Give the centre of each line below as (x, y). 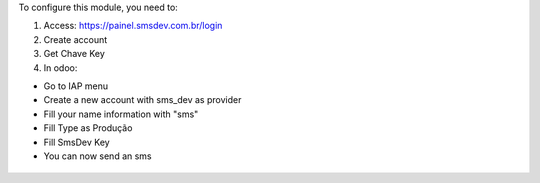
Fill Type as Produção (88, 128)
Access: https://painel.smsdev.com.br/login (133, 26)
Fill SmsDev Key (76, 142)
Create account (75, 39)
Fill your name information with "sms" (121, 114)
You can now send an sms (97, 156)
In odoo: (60, 67)
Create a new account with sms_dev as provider (142, 100)
